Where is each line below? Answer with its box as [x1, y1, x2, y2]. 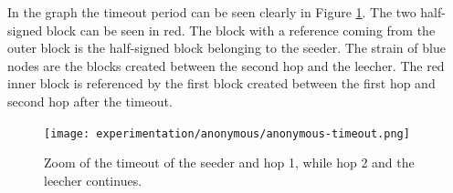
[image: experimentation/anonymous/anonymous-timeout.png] [44, 127, 410, 140]
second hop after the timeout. [7, 91, 173, 110]
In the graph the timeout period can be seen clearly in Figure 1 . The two [7, 3, 416, 21]
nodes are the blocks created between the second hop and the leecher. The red [7, 56, 445, 75]
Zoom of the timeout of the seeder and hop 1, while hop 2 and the [44, 153, 415, 172]
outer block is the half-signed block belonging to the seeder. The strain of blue [7, 38, 446, 57]
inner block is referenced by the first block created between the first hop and [7, 74, 436, 93]
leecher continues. [44, 170, 142, 189]
